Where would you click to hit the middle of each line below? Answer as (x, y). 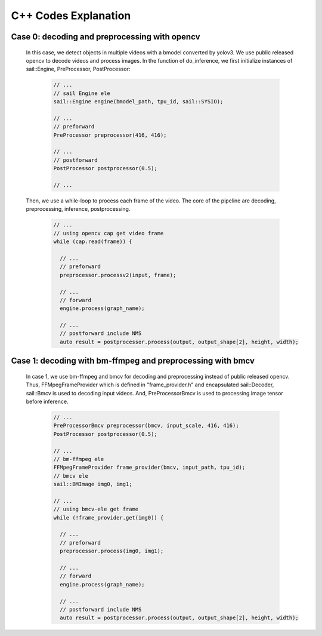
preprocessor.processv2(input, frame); (118, 275)
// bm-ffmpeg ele (79, 459)
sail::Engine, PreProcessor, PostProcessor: (78, 69)
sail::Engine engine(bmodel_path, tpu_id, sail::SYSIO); (138, 102)
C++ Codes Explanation (71, 16)
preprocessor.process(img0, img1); (112, 551)
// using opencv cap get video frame (109, 233)
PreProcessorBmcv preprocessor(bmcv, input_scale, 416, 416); (146, 426)
